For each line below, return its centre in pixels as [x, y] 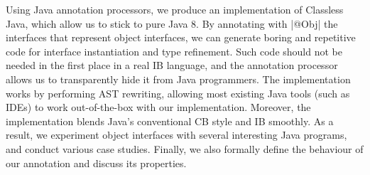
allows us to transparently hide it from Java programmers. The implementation [178, 79]
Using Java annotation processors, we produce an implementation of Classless [175, 9]
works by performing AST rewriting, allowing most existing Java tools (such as [178, 93]
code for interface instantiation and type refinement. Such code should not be [174, 51]
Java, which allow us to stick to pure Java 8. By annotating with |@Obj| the [172, 23]
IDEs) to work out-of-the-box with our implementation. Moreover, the [158, 107]
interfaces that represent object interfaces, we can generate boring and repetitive [181, 37]
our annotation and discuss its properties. [96, 163]
